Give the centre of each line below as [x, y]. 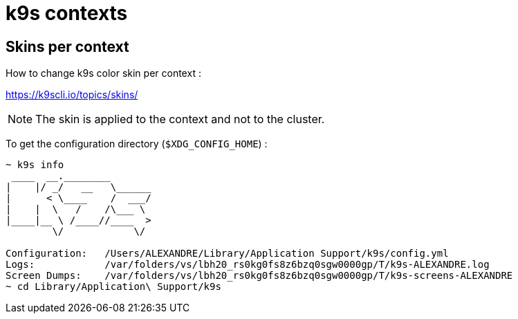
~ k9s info [35, 165]
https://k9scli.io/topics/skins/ [72, 95]
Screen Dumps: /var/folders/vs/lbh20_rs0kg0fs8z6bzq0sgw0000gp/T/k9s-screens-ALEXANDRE [259, 276]
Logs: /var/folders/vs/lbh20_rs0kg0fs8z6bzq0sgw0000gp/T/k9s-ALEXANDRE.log [248, 265]
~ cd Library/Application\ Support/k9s [113, 287]
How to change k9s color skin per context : [103, 73]
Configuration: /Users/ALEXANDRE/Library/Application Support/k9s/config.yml [227, 254]
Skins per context [67, 46]
